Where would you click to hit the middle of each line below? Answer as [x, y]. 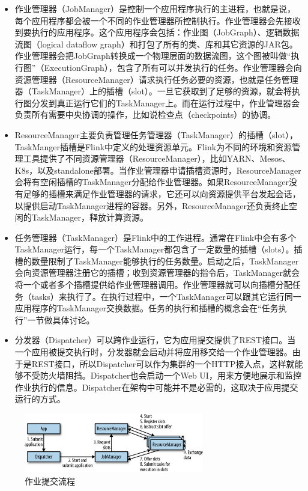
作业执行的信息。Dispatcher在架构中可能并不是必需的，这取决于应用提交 [156, 387]
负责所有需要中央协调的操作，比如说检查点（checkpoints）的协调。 [145, 114]
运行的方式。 [40, 399]
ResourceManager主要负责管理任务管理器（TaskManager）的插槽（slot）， [156, 134]
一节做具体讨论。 [61, 319]
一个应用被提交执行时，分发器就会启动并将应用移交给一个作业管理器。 [153, 352]
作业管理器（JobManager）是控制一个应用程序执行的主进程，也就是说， [155, 8]
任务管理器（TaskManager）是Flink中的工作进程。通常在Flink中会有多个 [156, 237]
